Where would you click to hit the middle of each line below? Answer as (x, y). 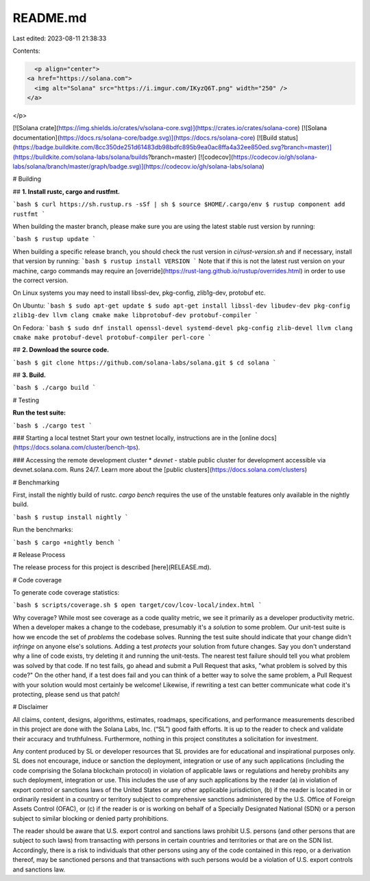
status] (288, 138)
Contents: (26, 51)
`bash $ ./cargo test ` (52, 425)
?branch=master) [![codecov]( (190, 157)
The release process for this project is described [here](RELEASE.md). (112, 567)
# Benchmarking (36, 482)
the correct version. (40, 280)
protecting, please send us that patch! (66, 694)
